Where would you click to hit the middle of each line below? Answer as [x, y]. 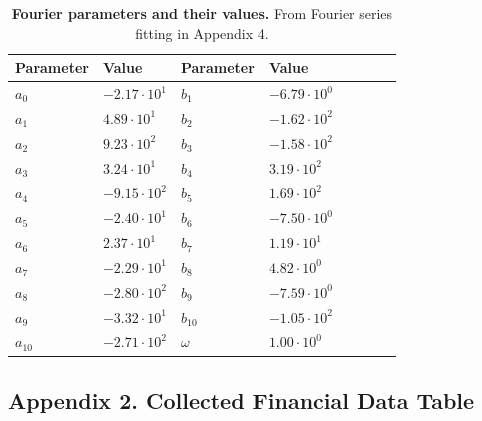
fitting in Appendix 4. [202, 32]
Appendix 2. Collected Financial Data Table [241, 399]
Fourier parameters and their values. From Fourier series [202, 13]
